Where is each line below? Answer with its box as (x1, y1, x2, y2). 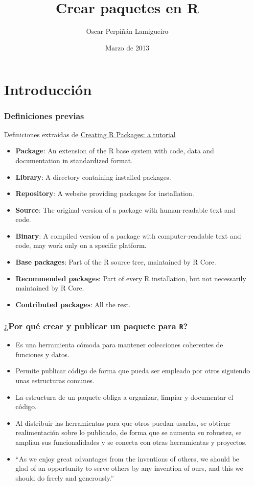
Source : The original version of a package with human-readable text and (15, 204, 235, 215)
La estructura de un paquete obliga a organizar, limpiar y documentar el (15, 391, 233, 402)
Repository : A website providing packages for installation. (15, 188, 194, 198)
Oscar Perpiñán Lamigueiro (86, 26, 169, 36)
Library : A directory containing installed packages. (15, 171, 171, 182)
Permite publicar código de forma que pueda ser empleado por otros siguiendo (15, 365, 250, 376)
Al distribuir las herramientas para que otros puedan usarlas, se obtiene (15, 417, 231, 428)
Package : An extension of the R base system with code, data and (15, 146, 214, 156)
